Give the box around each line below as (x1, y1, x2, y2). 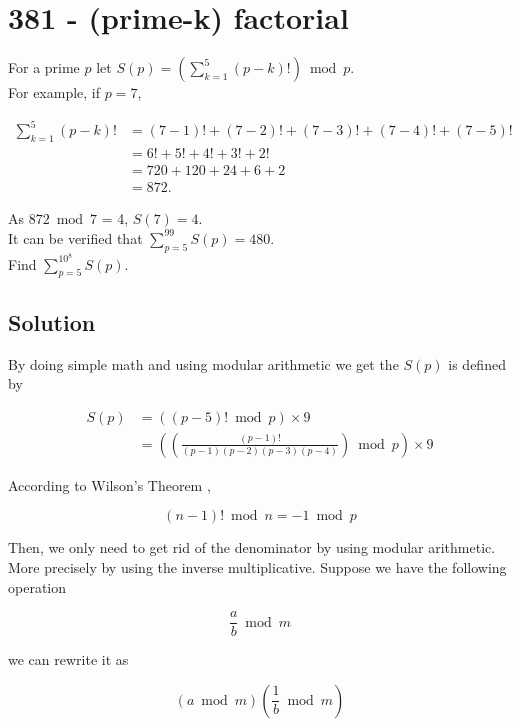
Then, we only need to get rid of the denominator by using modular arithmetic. (8, 537, 496, 558)
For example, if (8, 82, 101, 103)
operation (8, 576, 67, 597)
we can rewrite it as (8, 649, 129, 670)
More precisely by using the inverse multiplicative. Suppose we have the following (8, 557, 507, 578)
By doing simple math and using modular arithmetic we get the (8, 353, 399, 374)
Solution (8, 306, 96, 337)
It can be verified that (8, 227, 143, 248)
